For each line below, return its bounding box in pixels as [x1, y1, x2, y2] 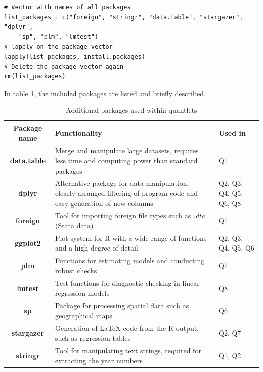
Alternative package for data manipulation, [55, 178, 189, 188]
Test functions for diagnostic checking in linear [55, 277, 200, 288]
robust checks [55, 265, 97, 275]
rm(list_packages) [4, 73, 66, 80]
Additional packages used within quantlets [66, 105, 197, 115]
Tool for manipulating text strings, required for [55, 345, 201, 356]
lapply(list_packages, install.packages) [4, 53, 146, 60]
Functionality [55, 127, 102, 138]
